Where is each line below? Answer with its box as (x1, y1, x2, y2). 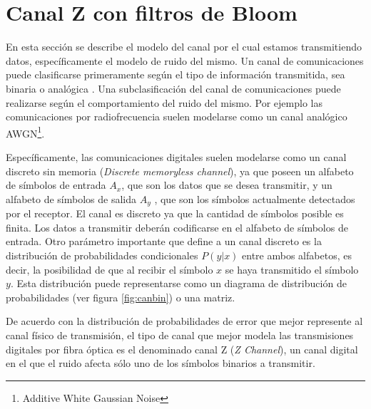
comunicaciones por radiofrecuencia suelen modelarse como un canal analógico (6, 109, 347, 124)
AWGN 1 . (6, 123, 45, 140)
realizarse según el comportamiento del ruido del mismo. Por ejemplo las (6, 95, 322, 110)
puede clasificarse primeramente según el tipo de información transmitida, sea (6, 67, 345, 82)
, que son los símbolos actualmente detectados (154, 191, 355, 206)
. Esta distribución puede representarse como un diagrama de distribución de (10, 276, 347, 291)
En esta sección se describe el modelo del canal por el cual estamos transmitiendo (6, 39, 362, 54)
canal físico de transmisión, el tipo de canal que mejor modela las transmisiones (6, 327, 354, 342)
